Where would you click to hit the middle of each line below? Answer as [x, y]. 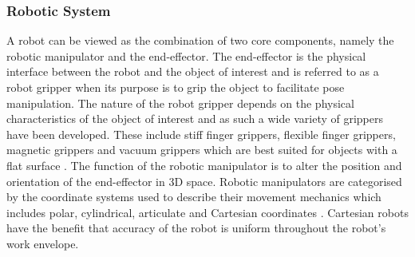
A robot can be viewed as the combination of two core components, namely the [200, 40]
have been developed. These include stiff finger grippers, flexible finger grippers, [201, 134]
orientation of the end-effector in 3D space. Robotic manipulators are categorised [204, 181]
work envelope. [43, 243]
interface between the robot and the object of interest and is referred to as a [193, 71]
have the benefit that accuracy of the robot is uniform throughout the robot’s [196, 228]
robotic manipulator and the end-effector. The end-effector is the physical [186, 55]
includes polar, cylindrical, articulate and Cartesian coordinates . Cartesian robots [207, 212]
